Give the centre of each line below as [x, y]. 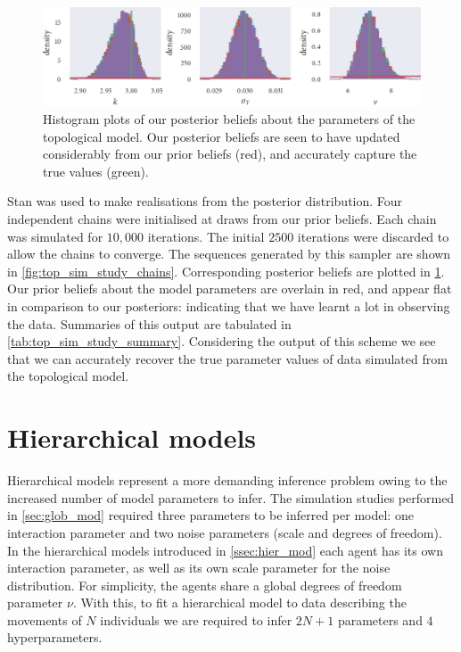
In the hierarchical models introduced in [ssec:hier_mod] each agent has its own [225, 550]
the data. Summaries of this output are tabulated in [149, 323]
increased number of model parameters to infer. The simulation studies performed [231, 497]
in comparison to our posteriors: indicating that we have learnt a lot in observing [229, 306]
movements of [45, 619]
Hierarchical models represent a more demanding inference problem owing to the [227, 480]
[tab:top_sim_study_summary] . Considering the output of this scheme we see [222, 341]
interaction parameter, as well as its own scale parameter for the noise [199, 568]
